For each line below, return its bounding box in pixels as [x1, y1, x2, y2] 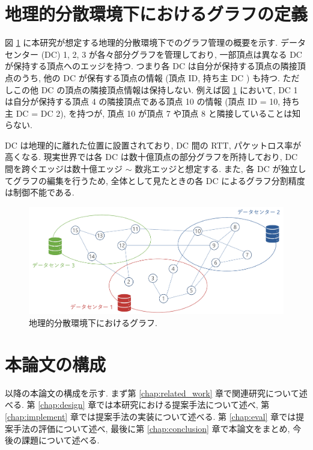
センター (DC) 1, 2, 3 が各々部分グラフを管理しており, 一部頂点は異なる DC [5, 48, 302, 60]
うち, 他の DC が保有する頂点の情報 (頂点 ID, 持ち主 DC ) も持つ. [21, 71, 280, 84]
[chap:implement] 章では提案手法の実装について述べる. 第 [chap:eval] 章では [5, 410, 296, 422]
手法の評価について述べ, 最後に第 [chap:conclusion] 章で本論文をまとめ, [13, 422, 290, 434]
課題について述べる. [21, 434, 100, 446]
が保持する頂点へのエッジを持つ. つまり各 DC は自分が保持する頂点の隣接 [5, 60, 297, 72]
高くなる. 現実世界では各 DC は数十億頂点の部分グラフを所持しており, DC [5, 150, 298, 163]
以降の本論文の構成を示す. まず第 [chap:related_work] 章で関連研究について [5, 386, 299, 399]
